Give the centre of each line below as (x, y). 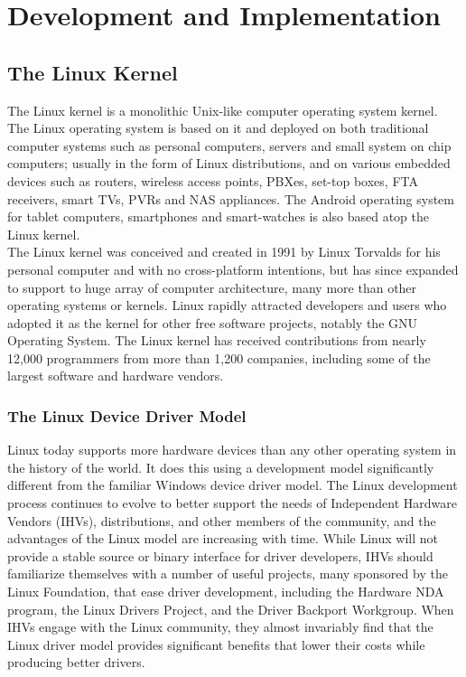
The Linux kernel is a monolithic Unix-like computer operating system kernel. (223, 110)
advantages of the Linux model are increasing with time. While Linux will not (223, 538)
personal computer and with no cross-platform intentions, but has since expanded (233, 269)
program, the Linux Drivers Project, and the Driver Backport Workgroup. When (231, 609)
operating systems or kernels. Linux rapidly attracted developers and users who (227, 305)
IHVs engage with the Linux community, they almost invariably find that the (220, 627)
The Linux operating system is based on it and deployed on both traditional (218, 128)
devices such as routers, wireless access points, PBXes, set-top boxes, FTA (213, 180)
